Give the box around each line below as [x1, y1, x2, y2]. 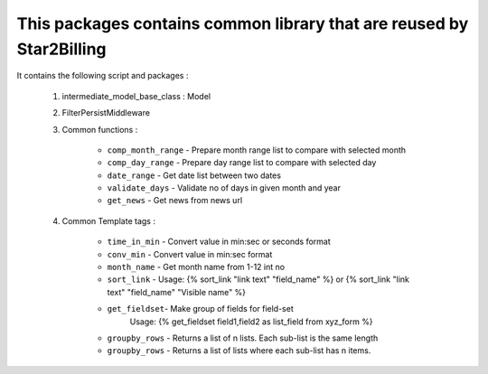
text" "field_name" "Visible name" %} [107, 286, 247, 297]
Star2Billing [16, 39, 108, 59]
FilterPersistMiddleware [61, 108, 151, 118]
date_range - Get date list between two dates [107, 170, 282, 181]
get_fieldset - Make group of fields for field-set [107, 304, 294, 314]
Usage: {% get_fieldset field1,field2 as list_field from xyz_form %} [129, 316, 374, 327]
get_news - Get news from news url [107, 195, 243, 206]
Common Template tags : [61, 215, 155, 226]
